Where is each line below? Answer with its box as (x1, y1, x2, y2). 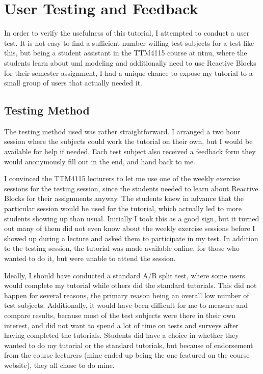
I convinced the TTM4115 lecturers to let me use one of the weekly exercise (4, 173, 241, 184)
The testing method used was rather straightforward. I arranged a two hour (4, 126, 241, 136)
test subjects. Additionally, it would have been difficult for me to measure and (4, 300, 248, 310)
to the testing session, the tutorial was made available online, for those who (4, 243, 240, 253)
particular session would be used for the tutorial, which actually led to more (4, 203, 242, 214)
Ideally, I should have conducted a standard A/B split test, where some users (4, 270, 245, 280)
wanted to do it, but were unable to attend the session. (4, 253, 176, 264)
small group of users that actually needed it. (4, 77, 142, 88)
